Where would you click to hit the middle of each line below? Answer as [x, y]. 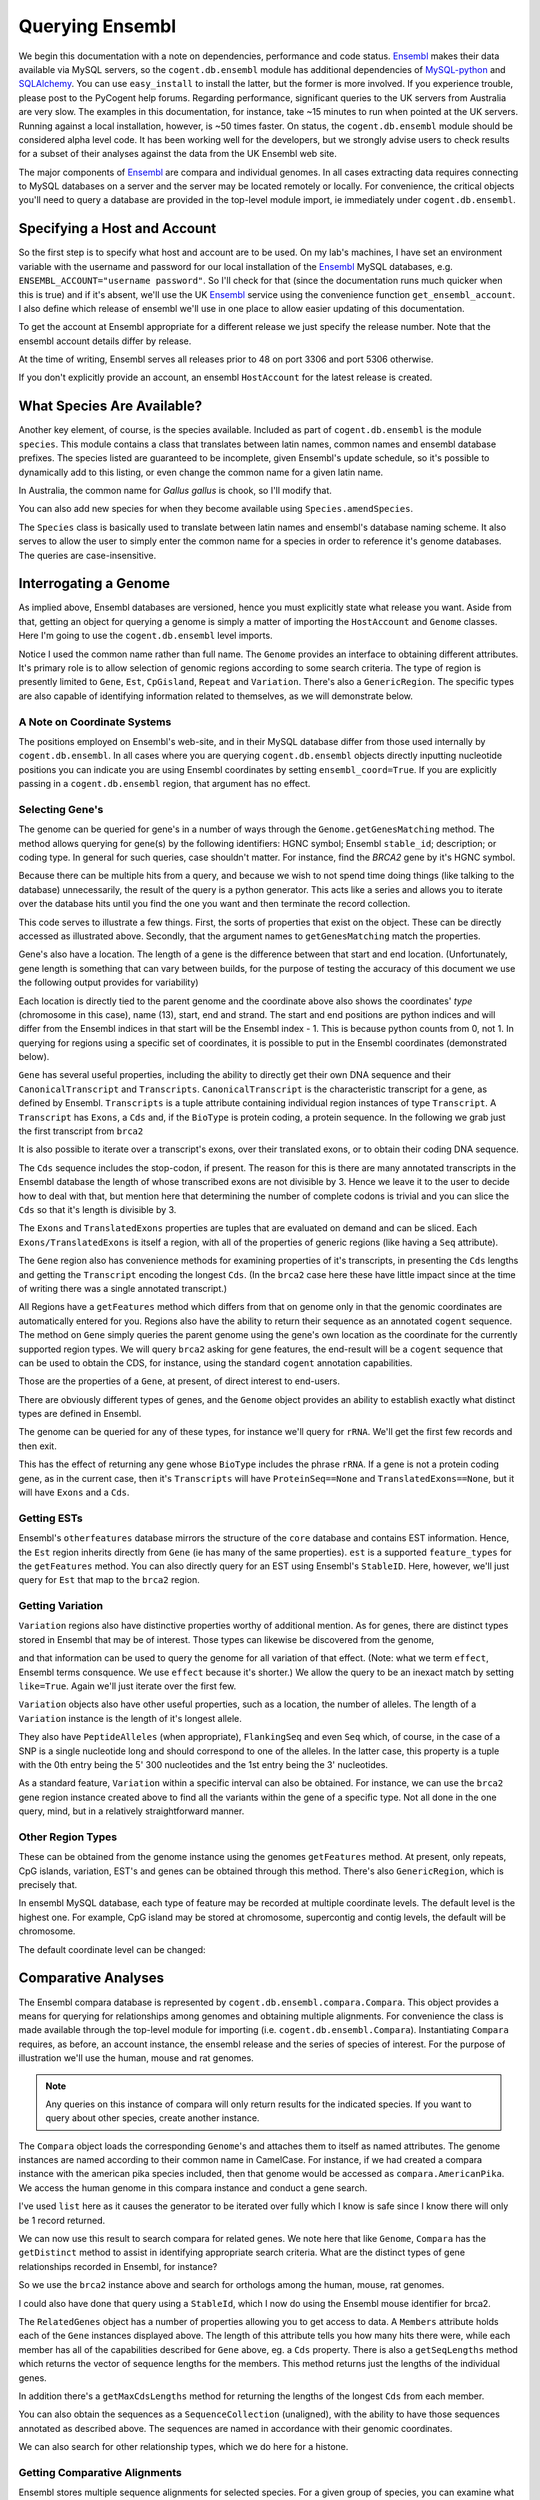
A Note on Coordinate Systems [95, 722]
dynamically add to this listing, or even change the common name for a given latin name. [201, 472]
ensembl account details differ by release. [105, 341]
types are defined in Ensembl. [80, 1414]
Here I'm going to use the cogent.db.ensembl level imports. [146, 636]
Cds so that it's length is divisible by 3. [97, 1209]
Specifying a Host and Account [117, 228]
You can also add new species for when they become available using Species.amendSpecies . [216, 509]
